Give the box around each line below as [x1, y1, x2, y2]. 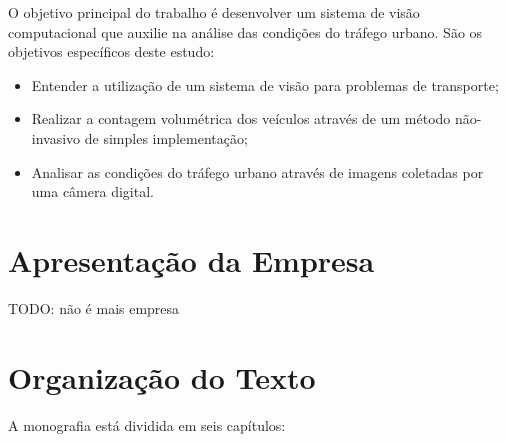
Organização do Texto [8, 356, 316, 397]
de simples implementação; [84, 127, 248, 148]
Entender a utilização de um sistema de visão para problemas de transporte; [31, 74, 499, 95]
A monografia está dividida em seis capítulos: [8, 414, 286, 435]
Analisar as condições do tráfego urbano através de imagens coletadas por [31, 161, 484, 182]
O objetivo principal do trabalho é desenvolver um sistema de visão [8, 2, 420, 22]
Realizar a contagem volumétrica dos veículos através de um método [31, 108, 451, 129]
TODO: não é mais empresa [8, 297, 180, 318]
